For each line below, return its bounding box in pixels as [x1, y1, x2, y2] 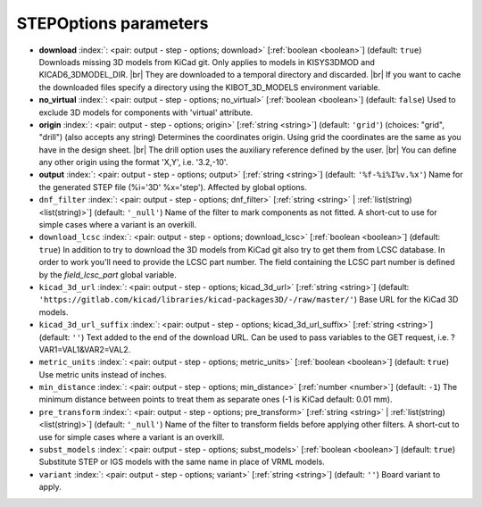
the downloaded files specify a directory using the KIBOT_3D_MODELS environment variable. [38, 81, 381, 93]
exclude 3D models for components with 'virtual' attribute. [38, 107, 253, 118]
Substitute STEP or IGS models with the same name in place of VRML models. [38, 456, 325, 468]
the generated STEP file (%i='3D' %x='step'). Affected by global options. [38, 181, 308, 192]
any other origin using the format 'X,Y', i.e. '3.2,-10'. [38, 157, 229, 168]
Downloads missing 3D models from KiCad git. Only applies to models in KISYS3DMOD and [38, 56, 375, 67]
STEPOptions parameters [16, 13, 209, 33]
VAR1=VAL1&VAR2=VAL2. [38, 344, 131, 354]
